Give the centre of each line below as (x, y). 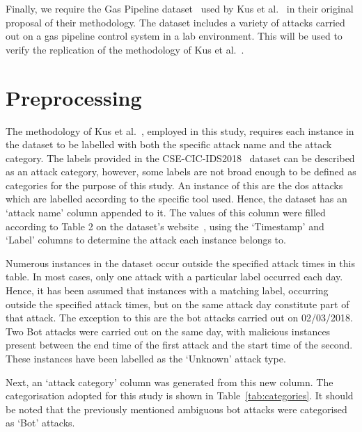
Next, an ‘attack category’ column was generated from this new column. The (170, 382)
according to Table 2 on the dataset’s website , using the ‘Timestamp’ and (165, 226)
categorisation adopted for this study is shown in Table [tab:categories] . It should (180, 395)
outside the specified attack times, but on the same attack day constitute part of (178, 304)
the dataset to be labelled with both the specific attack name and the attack (169, 144)
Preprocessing (74, 97)
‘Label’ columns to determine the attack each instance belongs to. (146, 240)
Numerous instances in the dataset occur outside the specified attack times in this (180, 263)
